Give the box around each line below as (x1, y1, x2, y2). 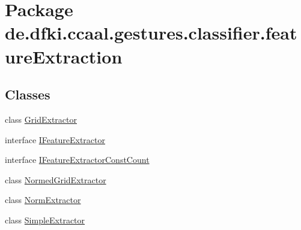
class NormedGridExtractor (5, 173, 106, 186)
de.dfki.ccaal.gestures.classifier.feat (5, 20, 297, 45)
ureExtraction (5, 44, 123, 68)
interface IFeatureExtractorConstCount (5, 153, 150, 166)
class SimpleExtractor (5, 213, 85, 226)
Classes (5, 85, 50, 104)
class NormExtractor (5, 193, 81, 206)
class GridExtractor (5, 113, 77, 125)
